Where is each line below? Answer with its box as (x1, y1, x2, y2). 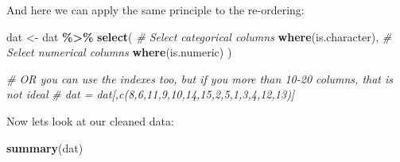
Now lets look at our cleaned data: (6, 112, 174, 129)
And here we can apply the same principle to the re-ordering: (6, 2, 305, 17)
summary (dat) (6, 139, 83, 156)
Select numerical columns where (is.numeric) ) (6, 44, 232, 60)
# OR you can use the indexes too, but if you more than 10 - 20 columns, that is (6, 70, 394, 87)
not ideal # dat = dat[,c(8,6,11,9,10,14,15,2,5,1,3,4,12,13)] (6, 86, 295, 102)
